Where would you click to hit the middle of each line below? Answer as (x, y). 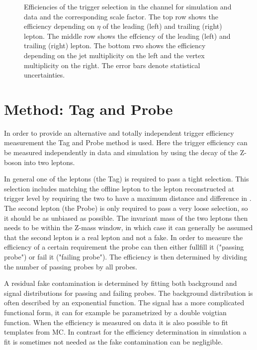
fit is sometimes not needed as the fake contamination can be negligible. (114, 341)
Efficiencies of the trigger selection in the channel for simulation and (128, 6)
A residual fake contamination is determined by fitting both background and (121, 283)
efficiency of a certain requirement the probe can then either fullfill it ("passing (124, 247)
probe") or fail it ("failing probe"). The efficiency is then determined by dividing (126, 257)
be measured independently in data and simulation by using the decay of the (121, 152)
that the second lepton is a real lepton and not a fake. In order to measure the (124, 237)
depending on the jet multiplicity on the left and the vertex (114, 55)
